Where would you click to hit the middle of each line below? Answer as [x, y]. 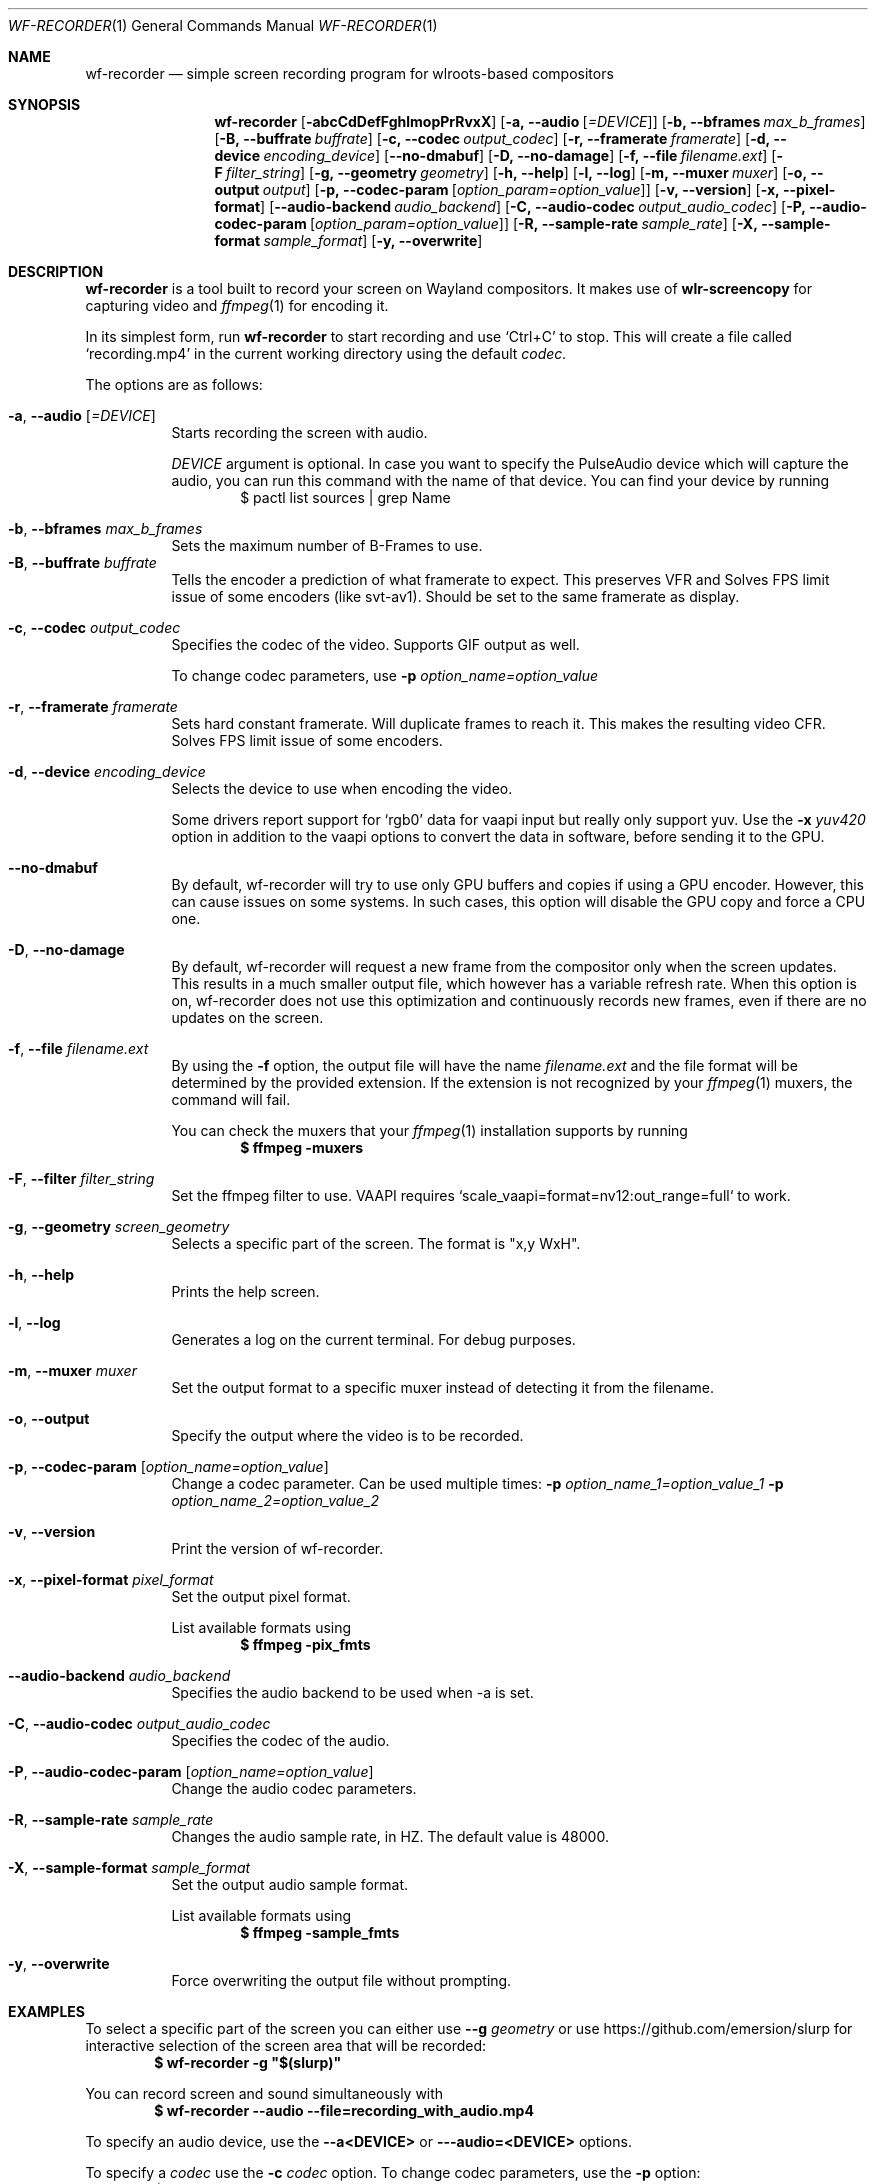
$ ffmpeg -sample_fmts [320, 1932]
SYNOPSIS [44, 104]
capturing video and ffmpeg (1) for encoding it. [237, 305]
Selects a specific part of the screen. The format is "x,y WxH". [376, 1243]
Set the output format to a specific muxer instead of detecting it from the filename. [442, 1387]
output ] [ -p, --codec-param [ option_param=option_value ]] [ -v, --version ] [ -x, [521, 189]
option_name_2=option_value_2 [275, 1500]
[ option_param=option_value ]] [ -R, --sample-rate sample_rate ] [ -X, [533, 223]
